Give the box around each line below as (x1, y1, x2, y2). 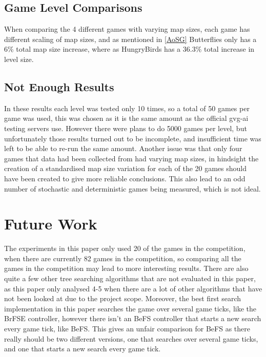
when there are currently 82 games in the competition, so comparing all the (4, 253, 241, 263)
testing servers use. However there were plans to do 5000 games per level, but (4, 122, 247, 133)
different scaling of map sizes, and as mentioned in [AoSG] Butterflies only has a (4, 33, 257, 44)
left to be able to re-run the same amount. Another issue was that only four (4, 143, 242, 154)
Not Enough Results (4, 78, 114, 94)
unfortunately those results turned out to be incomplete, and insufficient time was (4, 133, 261, 143)
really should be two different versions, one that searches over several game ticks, (4, 333, 258, 344)
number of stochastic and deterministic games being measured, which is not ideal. (4, 183, 261, 194)
